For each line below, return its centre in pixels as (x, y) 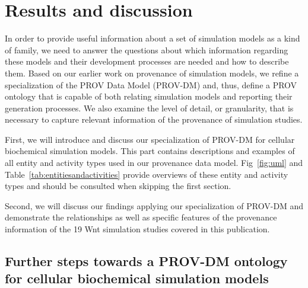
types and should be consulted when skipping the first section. (118, 186)
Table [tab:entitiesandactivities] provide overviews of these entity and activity (147, 174)
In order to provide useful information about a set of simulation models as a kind (153, 38)
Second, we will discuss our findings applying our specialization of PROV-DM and (154, 205)
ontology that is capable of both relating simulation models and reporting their (149, 96)
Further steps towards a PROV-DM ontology (146, 261)
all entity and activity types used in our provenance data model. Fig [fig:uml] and (154, 163)
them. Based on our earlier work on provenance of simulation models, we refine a (152, 73)
